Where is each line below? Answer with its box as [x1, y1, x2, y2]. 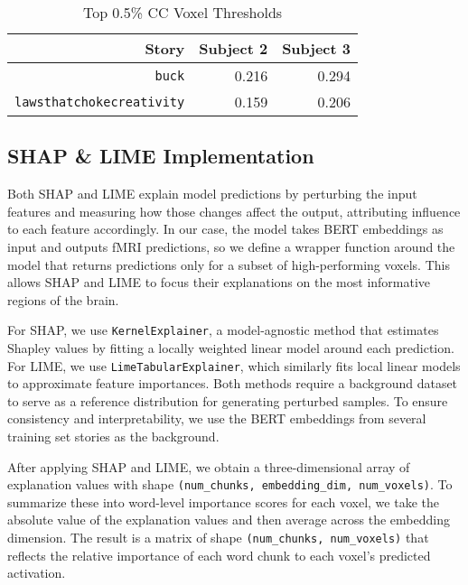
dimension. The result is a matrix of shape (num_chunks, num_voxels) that [7, 528, 429, 547]
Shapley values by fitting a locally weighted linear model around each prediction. [7, 339, 454, 357]
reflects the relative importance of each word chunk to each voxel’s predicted [7, 545, 431, 564]
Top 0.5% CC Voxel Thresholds [82, 2, 283, 23]
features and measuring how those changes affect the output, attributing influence [7, 201, 461, 220]
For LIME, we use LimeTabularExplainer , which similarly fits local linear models [7, 356, 461, 375]
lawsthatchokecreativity [14, 94, 185, 109]
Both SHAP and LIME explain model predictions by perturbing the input [7, 184, 417, 203]
